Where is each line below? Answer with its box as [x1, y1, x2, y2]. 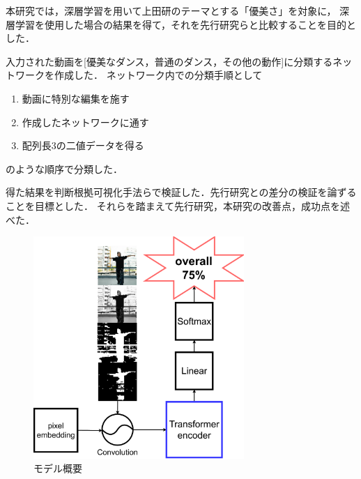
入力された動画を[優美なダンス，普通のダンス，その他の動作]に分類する [6, 54, 333, 68]
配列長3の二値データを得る [22, 138, 144, 153]
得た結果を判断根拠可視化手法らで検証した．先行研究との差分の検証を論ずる [6, 185, 357, 199]
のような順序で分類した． [6, 161, 123, 176]
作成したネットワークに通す [22, 114, 149, 129]
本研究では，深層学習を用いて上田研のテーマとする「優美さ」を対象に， [6, 3, 337, 17]
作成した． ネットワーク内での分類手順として [54, 68, 263, 82]
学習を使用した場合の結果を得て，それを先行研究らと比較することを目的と [15, 17, 357, 31]
